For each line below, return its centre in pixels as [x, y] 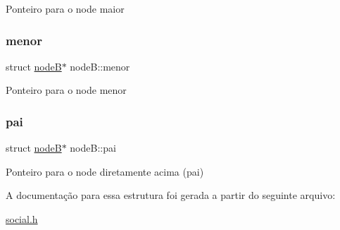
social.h [22, 219]
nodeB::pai [93, 148]
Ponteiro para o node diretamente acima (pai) [105, 171]
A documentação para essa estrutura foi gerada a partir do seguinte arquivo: [171, 195]
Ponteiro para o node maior [65, 8]
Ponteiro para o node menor [66, 90]
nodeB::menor [100, 66]
